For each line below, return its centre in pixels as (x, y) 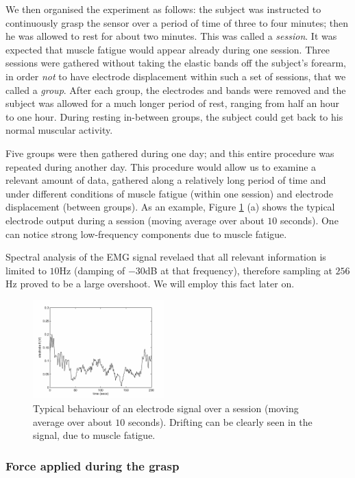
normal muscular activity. (59, 130)
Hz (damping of (92, 270)
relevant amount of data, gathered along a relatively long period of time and (166, 180)
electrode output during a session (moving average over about (135, 220)
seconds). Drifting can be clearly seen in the (220, 421)
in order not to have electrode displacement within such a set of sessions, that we (176, 76)
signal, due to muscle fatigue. (94, 435)
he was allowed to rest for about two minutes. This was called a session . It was (171, 36)
